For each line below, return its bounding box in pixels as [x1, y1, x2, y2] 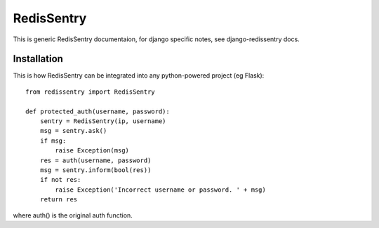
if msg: [39, 136, 67, 145]
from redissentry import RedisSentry [25, 87, 156, 96]
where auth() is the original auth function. [13, 211, 133, 220]
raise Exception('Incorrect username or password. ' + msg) [55, 185, 266, 194]
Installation [13, 53, 63, 65]
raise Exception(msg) [55, 147, 130, 155]
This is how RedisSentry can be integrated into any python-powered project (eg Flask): [13, 71, 265, 80]
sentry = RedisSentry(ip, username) [39, 117, 166, 125]
